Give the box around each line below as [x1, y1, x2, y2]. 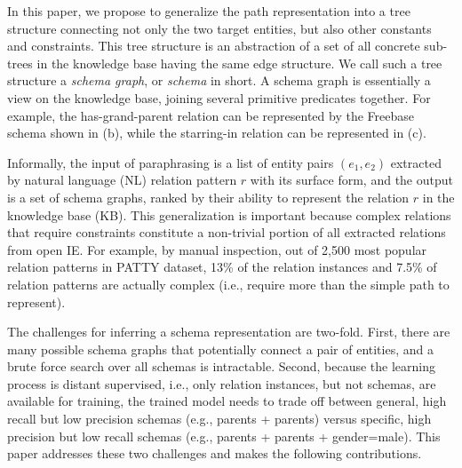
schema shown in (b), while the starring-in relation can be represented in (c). [7, 123, 426, 142]
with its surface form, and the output [250, 171, 453, 189]
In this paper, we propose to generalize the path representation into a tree [7, 2, 410, 20]
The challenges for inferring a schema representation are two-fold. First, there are [7, 322, 450, 341]
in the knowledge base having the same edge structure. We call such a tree [36, 53, 442, 72]
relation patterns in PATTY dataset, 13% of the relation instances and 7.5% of [7, 258, 437, 276]
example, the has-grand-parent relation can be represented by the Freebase [7, 106, 414, 124]
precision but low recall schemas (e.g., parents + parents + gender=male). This [7, 426, 441, 445]
